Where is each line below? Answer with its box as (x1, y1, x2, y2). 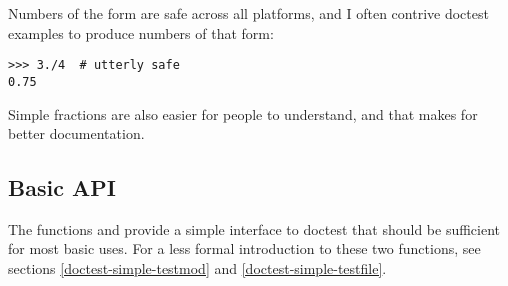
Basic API (8, 172, 116, 203)
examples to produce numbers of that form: (8, 22, 274, 43)
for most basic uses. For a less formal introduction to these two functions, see (8, 238, 481, 259)
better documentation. (8, 123, 145, 144)
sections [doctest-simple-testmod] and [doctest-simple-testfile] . (8, 258, 387, 279)
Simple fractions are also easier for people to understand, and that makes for (8, 103, 478, 124)
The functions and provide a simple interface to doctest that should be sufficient (8, 218, 501, 239)
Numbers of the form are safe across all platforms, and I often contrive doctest (8, 3, 489, 23)
